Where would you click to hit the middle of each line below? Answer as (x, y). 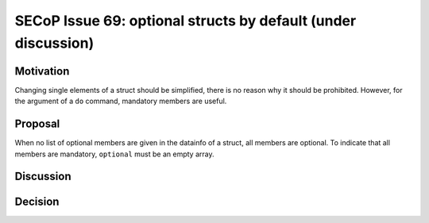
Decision (37, 202)
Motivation (42, 71)
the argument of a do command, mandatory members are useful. (121, 101)
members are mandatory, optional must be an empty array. (114, 154)
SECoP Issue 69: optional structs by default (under (186, 21)
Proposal (37, 124)
